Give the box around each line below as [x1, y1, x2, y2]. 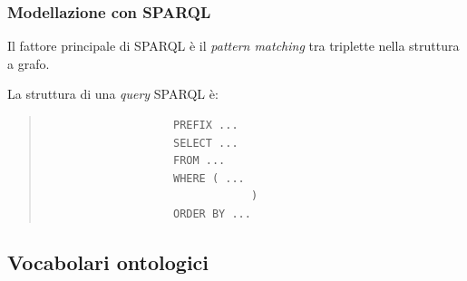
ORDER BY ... [172, 207, 251, 220]
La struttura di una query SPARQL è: [7, 84, 219, 103]
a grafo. [7, 53, 50, 73]
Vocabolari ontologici [7, 247, 209, 276]
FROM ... [172, 154, 226, 168]
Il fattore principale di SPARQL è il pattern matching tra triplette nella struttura [7, 36, 460, 55]
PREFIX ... [172, 119, 238, 131]
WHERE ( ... [172, 171, 245, 185]
